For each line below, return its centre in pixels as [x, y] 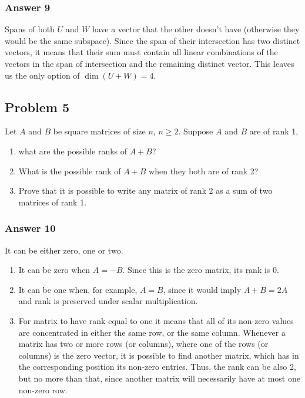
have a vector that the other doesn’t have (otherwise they [196, 29]
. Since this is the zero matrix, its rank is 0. [201, 270]
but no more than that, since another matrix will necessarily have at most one [159, 378]
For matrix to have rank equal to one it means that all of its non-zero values [156, 320]
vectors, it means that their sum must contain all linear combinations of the [141, 52]
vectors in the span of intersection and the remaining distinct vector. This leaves [150, 63]
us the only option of [42, 75]
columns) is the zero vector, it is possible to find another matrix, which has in [159, 355]
